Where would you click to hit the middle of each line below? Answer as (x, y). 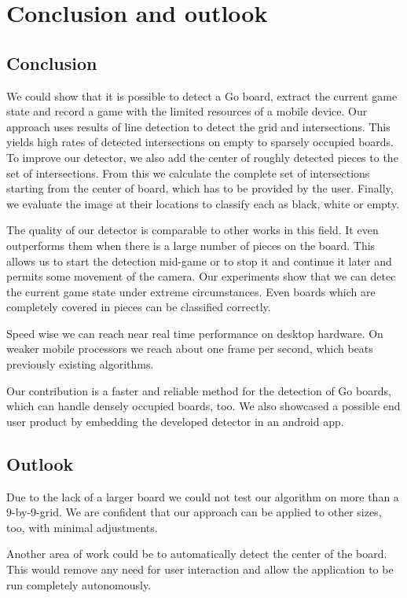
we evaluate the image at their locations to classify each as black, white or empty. (203, 203)
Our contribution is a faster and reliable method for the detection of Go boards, (199, 390)
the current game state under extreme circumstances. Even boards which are (191, 291)
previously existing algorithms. (80, 364)
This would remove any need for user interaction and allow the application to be (200, 569)
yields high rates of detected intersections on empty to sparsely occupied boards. (200, 142)
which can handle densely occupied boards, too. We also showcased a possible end (203, 406)
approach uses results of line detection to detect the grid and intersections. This (198, 126)
